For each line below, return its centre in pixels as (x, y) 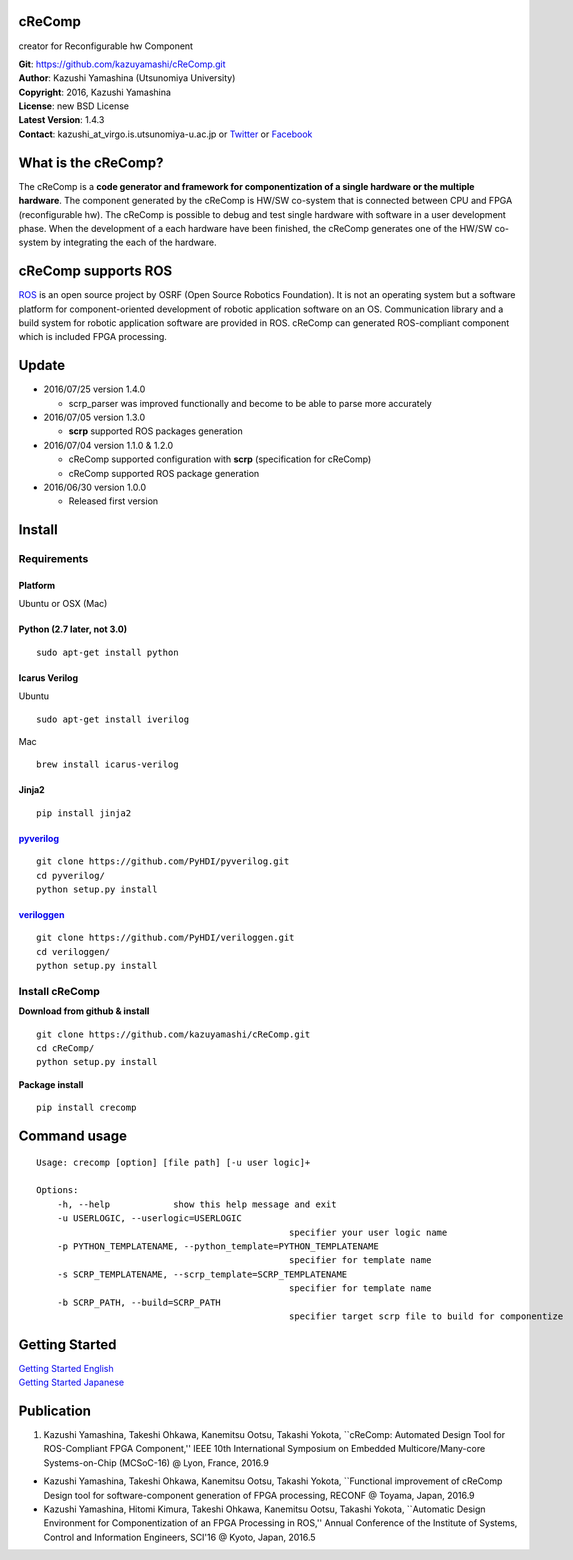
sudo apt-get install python (107, 652)
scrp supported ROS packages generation (156, 431)
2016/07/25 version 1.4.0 (94, 389)
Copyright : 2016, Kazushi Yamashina (95, 92)
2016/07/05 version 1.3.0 (94, 417)
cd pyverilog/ (70, 875)
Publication (55, 1411)
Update (42, 365)
